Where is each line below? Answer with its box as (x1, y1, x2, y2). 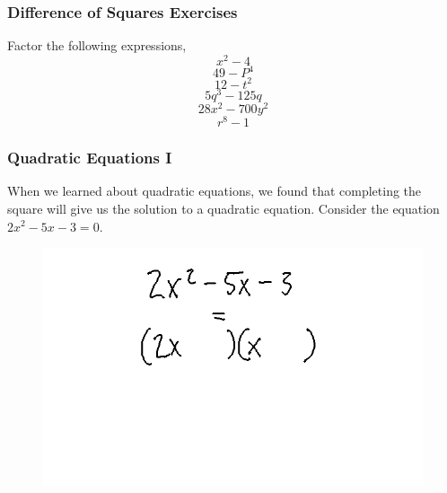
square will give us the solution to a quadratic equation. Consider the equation (7, 198, 440, 217)
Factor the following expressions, (7, 36, 187, 55)
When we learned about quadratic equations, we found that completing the (7, 181, 422, 200)
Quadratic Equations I (7, 146, 172, 169)
